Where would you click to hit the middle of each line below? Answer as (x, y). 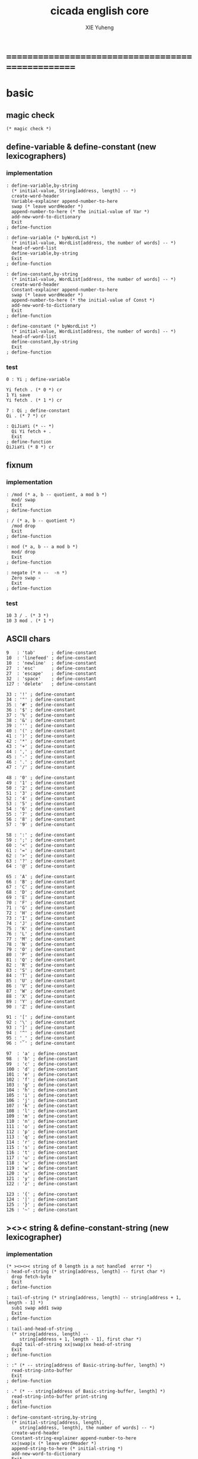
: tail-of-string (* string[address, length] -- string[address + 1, (94, 1298)
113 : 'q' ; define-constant (42, 1137)
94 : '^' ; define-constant (41, 1033)
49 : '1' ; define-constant (41, 783)
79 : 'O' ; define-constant (41, 949)
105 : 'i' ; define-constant (42, 1095)
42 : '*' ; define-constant (41, 741)
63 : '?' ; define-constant (41, 861)
